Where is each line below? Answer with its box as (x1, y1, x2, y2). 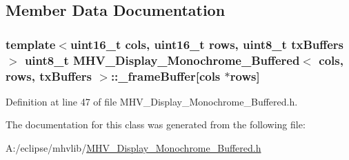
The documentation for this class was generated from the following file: (6, 117, 306, 132)
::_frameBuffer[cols (110, 67, 221, 84)
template (6, 35, 56, 52)
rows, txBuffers (6, 67, 92, 84)
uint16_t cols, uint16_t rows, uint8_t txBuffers (70, 35, 344, 52)
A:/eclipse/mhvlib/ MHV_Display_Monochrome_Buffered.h (6, 141, 261, 155)
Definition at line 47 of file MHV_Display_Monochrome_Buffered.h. (6, 94, 298, 108)
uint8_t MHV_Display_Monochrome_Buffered (24, 51, 300, 68)
